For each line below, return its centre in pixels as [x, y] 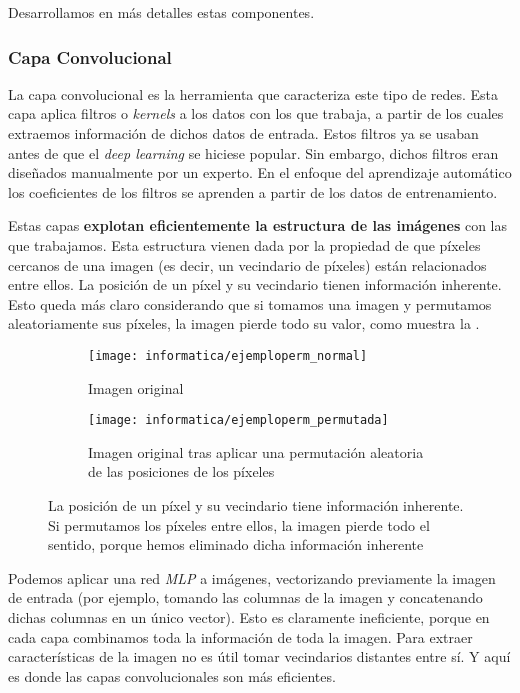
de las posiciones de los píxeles [181, 471]
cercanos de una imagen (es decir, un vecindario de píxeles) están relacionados [247, 264]
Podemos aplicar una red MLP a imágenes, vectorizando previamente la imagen [252, 577]
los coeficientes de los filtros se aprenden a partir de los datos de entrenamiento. [253, 191]
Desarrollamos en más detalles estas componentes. [161, 12]
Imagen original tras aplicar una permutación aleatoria [256, 451]
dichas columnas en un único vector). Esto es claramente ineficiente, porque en [249, 617]
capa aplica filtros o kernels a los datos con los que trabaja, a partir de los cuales [256, 113]
